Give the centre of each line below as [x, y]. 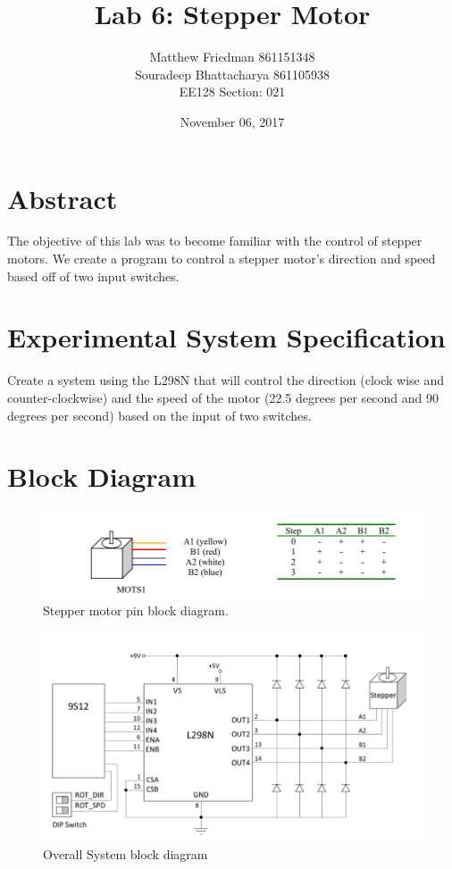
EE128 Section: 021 [232, 92]
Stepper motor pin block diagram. [136, 610]
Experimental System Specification [226, 337]
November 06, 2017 [232, 121]
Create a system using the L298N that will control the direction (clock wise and [226, 380]
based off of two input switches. [93, 276]
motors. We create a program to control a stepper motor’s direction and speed [222, 259]
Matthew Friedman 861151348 [232, 57]
